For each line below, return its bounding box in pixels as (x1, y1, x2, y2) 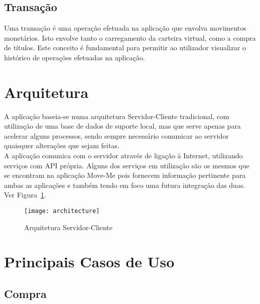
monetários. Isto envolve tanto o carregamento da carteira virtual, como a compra (4, 32, 256, 43)
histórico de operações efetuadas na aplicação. (4, 52, 145, 62)
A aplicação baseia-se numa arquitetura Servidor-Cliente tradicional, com (4, 111, 229, 121)
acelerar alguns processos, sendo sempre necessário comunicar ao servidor (4, 130, 229, 141)
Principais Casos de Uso (4, 251, 175, 272)
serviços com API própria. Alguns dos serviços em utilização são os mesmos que (4, 160, 249, 170)
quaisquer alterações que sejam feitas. (4, 140, 119, 151)
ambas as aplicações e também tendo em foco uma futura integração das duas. (4, 179, 245, 190)
